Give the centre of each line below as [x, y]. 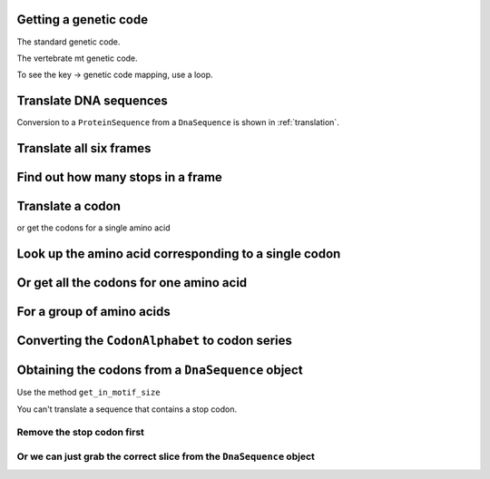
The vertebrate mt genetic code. [77, 58]
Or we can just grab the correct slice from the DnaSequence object [166, 456]
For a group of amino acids [94, 312]
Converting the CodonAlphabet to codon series [154, 341]
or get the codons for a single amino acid [94, 228]
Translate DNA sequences [92, 101]
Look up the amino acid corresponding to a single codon [179, 254]
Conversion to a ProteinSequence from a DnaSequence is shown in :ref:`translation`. [178, 122]
